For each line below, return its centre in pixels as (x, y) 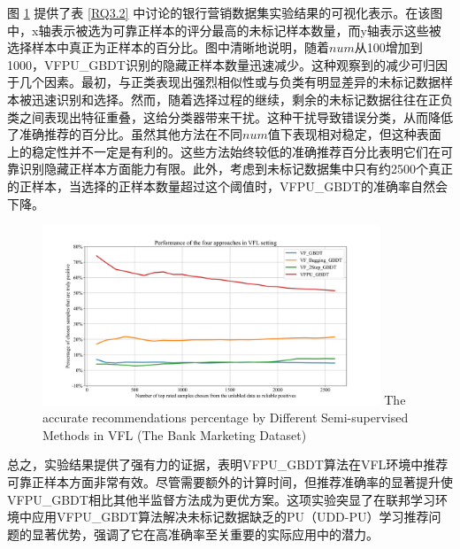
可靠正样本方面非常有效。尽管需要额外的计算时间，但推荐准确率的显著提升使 (230, 481)
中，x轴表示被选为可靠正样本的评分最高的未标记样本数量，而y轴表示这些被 (224, 30)
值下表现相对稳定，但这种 (342, 134)
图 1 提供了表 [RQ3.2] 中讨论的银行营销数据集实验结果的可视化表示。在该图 (225, 12)
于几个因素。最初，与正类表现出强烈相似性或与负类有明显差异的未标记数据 (224, 82)
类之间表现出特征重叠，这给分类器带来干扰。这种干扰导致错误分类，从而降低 (230, 116)
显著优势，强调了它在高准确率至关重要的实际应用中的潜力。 (205, 534)
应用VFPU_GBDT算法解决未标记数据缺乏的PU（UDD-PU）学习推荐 (230, 517)
